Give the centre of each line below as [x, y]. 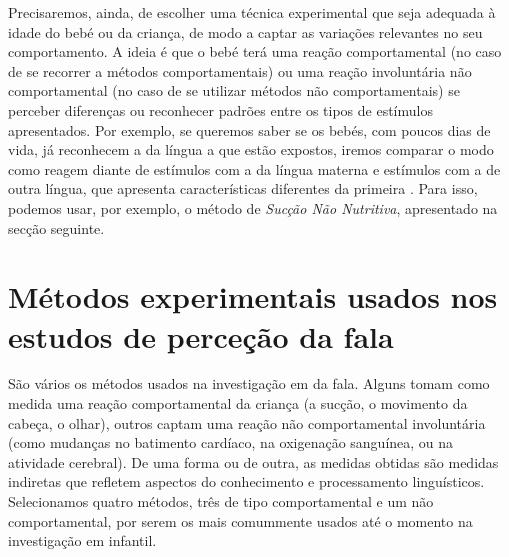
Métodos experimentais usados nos [253, 296]
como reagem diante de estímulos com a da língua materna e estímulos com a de [254, 168]
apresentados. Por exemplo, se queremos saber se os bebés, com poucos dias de [249, 129]
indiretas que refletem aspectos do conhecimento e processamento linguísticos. [246, 481]
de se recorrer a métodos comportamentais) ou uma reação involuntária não [240, 70]
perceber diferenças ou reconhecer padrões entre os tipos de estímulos [220, 109]
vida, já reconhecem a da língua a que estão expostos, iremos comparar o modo [251, 149]
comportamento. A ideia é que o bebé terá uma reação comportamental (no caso [255, 51]
